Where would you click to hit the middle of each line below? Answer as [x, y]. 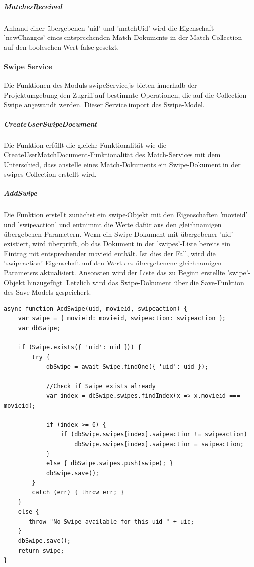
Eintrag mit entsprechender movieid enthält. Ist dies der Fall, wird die [110, 253]
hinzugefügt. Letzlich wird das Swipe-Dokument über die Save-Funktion [136, 282]
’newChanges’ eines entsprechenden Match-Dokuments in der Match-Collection [123, 37]
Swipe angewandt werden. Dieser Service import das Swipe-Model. [104, 104]
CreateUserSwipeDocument [51, 124]
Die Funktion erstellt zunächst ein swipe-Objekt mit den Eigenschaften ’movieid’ [126, 214]
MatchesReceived [33, 6]
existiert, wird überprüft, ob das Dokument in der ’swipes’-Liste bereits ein [117, 244]
